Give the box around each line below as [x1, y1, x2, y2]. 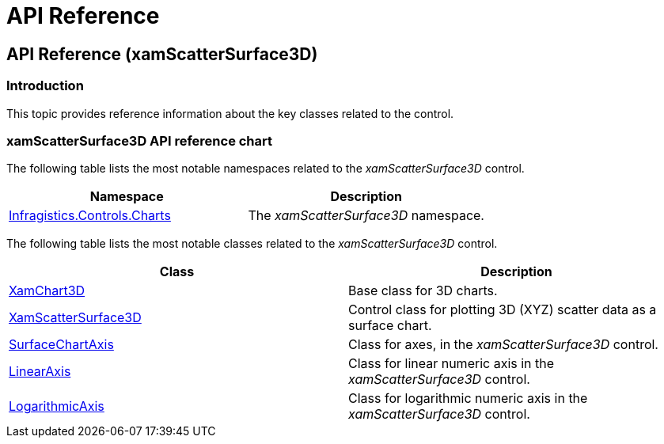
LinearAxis [9, 363, 71, 380]
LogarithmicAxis [9, 398, 104, 415]
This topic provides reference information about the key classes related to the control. [6, 106, 454, 120]
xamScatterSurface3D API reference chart [6, 132, 273, 149]
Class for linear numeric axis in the [348, 355, 555, 372]
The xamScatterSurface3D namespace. [248, 207, 484, 224]
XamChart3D [9, 283, 85, 299]
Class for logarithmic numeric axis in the [348, 390, 588, 407]
